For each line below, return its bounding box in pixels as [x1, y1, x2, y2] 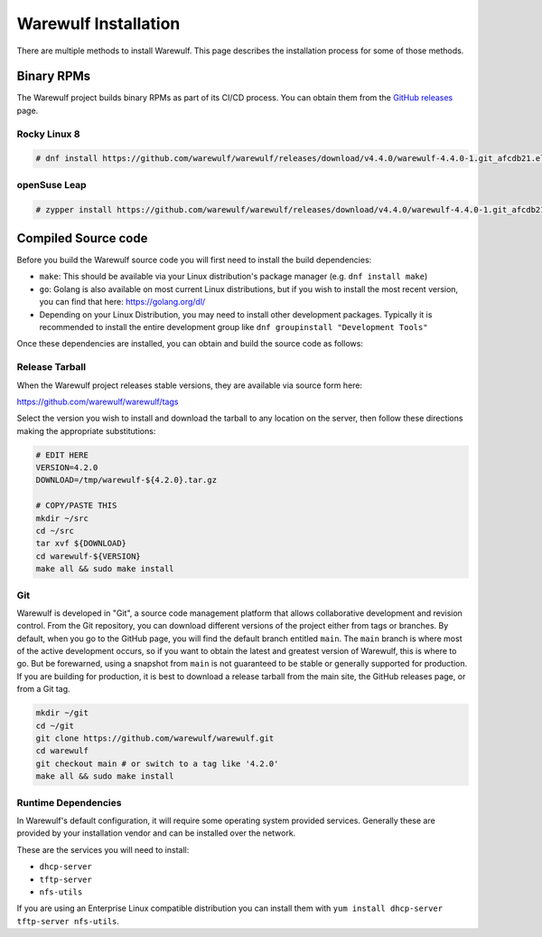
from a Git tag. [16, 684, 71, 695]
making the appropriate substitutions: [16, 425, 156, 436]
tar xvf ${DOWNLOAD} [35, 538, 126, 549]
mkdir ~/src [35, 513, 89, 524]
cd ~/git [35, 720, 75, 731]
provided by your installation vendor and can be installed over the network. [16, 828, 296, 838]
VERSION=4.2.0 [35, 462, 98, 473]
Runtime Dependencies [16, 796, 122, 809]
